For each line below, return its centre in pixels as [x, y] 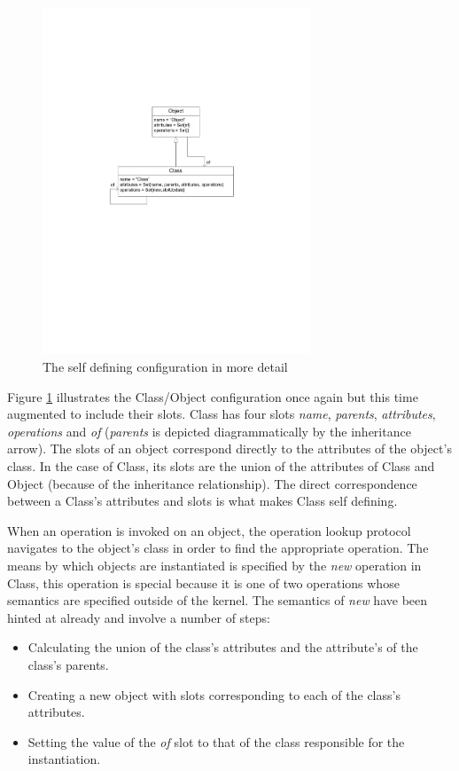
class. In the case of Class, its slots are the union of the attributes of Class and [221, 465]
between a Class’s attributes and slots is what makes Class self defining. [202, 501]
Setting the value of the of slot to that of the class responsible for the [216, 741]
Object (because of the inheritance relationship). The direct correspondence [212, 483]
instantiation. [64, 759]
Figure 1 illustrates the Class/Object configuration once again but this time [213, 396]
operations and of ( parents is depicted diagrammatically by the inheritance [209, 431]
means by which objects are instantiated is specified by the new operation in [214, 565]
